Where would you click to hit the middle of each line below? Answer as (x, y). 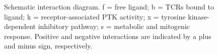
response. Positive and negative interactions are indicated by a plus (108, 36)
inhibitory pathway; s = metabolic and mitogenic (114, 26)
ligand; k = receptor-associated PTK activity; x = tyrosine (95, 16)
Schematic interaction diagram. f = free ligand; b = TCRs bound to (109, 6)
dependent (20, 26)
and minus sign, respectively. (48, 46)
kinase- (199, 16)
